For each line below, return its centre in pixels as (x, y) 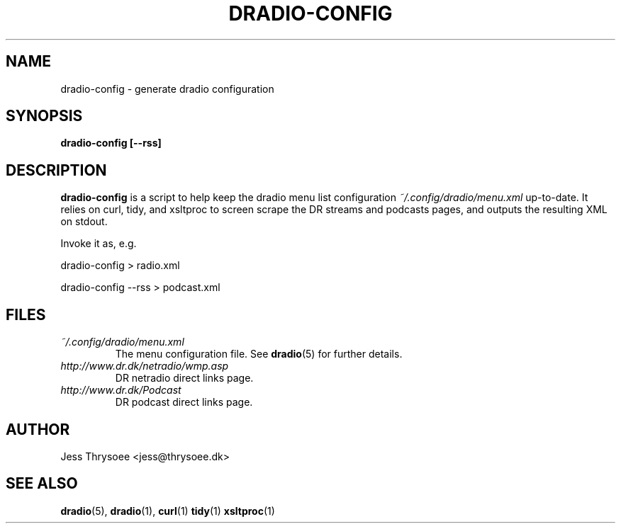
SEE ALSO (42, 484)
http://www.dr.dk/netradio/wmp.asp (145, 366)
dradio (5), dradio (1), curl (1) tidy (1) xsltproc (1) (168, 511)
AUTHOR (38, 429)
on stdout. (84, 222)
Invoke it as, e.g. (99, 244)
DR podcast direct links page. (184, 402)
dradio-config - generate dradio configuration (167, 89)
